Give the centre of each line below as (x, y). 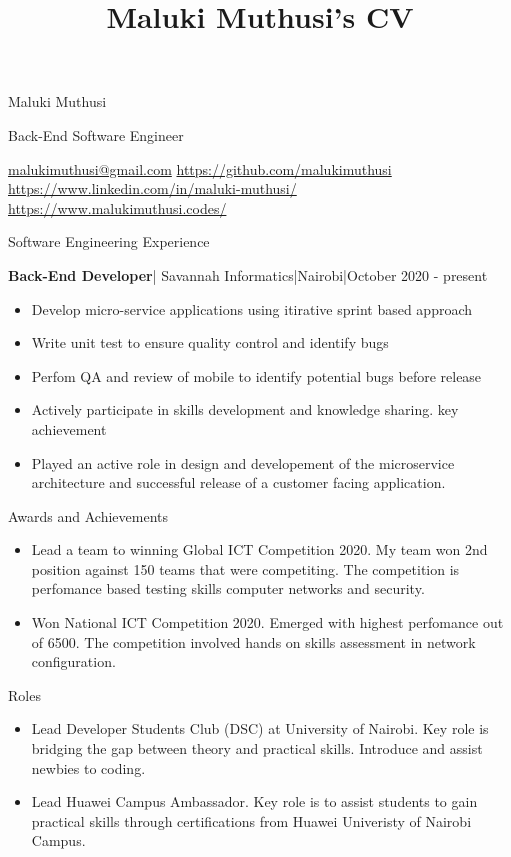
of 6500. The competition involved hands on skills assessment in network (253, 641)
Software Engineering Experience (109, 241)
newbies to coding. (88, 767)
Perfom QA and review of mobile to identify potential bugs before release (256, 375)
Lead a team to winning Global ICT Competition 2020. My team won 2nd (259, 549)
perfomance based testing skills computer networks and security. (228, 588)
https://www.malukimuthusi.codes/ (117, 207)
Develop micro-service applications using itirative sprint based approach (252, 308)
